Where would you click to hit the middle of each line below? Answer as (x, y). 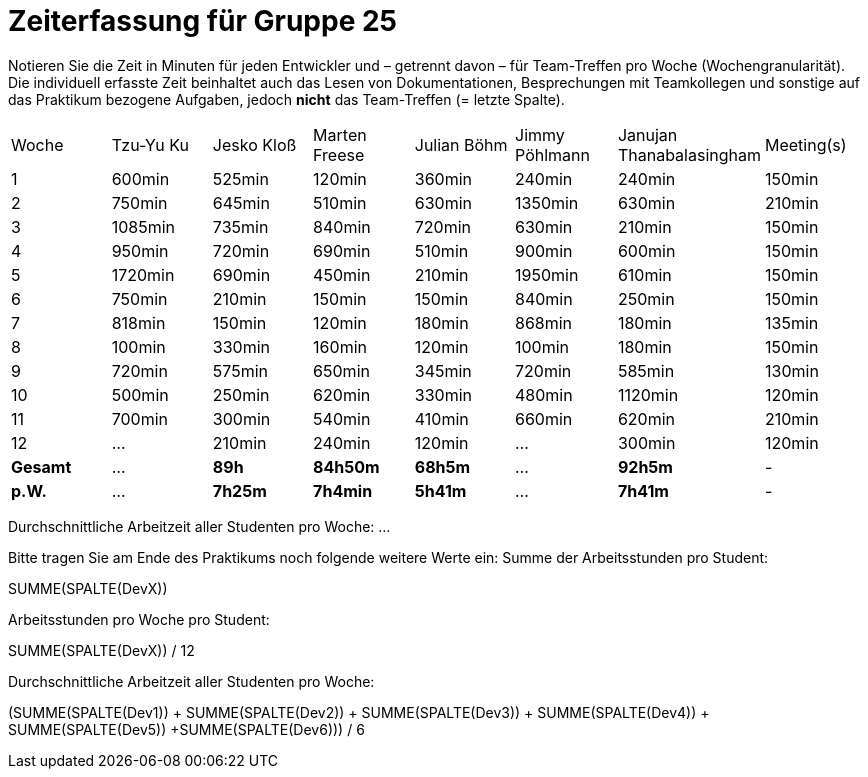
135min (792, 322)
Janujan (647, 134)
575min (240, 370)
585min (646, 370)
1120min (648, 394)
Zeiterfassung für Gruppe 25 (202, 21)
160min (340, 346)
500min (140, 394)
